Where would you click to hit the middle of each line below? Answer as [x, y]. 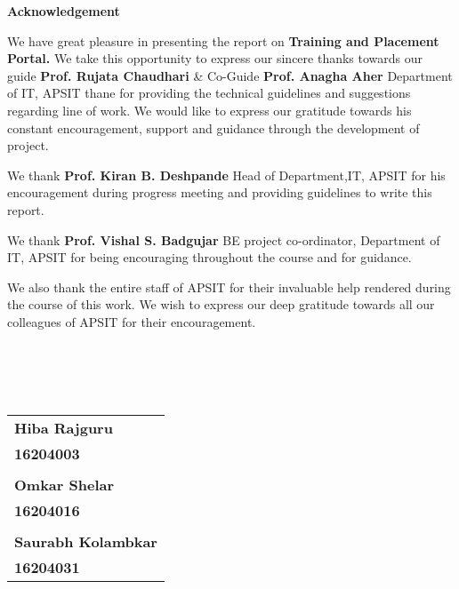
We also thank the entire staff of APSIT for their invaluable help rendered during [229, 287]
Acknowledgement [64, 11]
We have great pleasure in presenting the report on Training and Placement [223, 40]
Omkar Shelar [64, 484]
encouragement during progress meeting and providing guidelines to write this [220, 192]
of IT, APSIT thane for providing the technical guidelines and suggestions [209, 93]
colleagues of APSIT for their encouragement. [132, 321]
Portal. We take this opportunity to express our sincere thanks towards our [215, 58]
